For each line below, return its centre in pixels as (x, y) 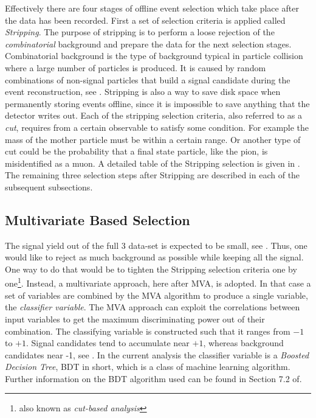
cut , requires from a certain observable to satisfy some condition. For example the (157, 127)
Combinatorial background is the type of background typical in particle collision (154, 56)
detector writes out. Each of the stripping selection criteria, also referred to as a (153, 115)
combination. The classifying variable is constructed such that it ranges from (148, 331)
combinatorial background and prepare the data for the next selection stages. (148, 44)
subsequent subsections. (49, 186)
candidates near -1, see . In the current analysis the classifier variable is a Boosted (157, 354)
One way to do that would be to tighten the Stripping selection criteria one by (151, 269)
